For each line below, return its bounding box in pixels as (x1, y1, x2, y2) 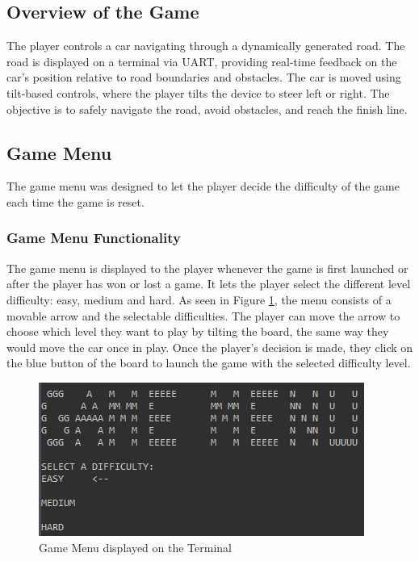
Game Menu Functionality (6, 228, 181, 248)
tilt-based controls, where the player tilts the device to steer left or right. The (6, 84, 390, 101)
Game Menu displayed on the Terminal (39, 538, 232, 555)
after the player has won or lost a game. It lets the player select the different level (6, 275, 411, 292)
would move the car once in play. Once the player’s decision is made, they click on (6, 338, 413, 355)
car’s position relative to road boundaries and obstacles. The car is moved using (6, 69, 401, 86)
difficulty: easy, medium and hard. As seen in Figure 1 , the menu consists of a (6, 291, 392, 308)
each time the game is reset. (6, 193, 145, 210)
